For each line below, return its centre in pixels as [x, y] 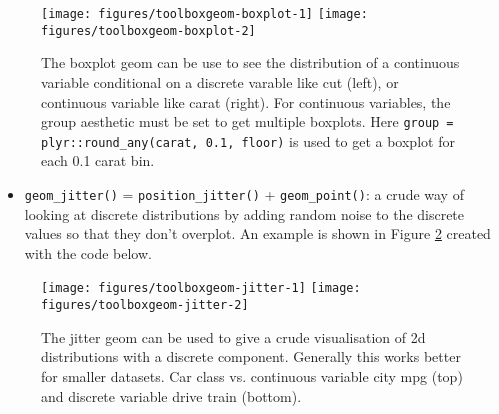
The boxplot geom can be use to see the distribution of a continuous [250, 62]
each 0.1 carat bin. [98, 160]
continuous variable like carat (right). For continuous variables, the [246, 101]
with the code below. [88, 252]
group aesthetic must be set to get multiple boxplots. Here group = [247, 121]
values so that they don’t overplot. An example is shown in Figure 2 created [257, 233]
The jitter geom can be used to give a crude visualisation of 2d [233, 336]
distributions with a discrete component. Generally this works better [251, 356]
